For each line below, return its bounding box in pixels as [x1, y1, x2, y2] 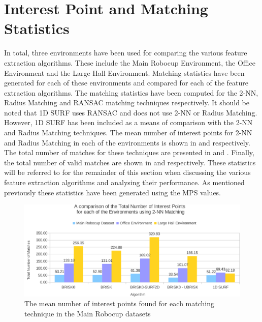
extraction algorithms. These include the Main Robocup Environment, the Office [4, 57, 255, 68]
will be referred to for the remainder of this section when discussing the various [4, 167, 251, 178]
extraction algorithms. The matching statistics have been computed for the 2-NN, [4, 87, 258, 98]
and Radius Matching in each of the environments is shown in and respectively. [4, 137, 250, 148]
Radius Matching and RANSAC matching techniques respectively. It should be [4, 97, 249, 108]
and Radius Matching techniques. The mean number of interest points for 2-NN [4, 127, 252, 138]
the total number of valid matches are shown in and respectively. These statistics [4, 157, 256, 167]
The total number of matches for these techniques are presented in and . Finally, [4, 147, 254, 158]
